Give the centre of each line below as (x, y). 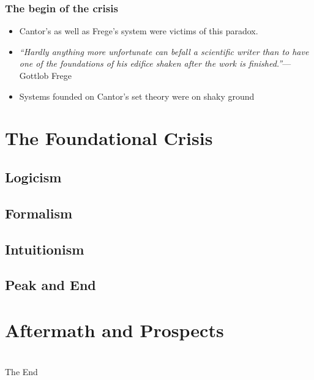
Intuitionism (45, 249)
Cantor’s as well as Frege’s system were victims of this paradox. (139, 31)
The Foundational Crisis (109, 138)
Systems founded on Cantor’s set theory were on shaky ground (137, 96)
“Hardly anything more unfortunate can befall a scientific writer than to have (164, 51)
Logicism (33, 177)
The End (21, 372)
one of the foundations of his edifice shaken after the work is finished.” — (155, 63)
